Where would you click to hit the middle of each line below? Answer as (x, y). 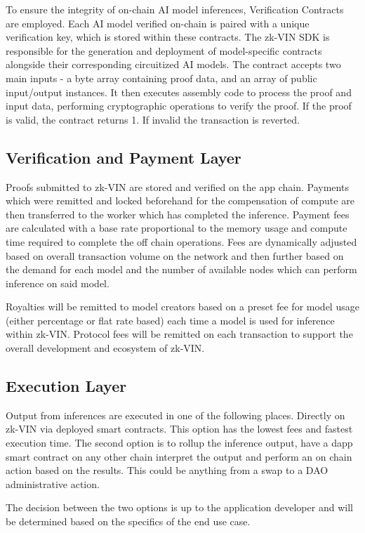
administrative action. (53, 483)
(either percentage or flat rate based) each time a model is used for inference (170, 320)
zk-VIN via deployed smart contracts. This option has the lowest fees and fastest (179, 429)
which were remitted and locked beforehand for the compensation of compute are (180, 200)
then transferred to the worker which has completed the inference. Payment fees (178, 214)
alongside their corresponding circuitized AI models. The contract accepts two (173, 64)
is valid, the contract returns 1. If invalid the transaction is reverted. (153, 119)
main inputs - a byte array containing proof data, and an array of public (161, 78)
